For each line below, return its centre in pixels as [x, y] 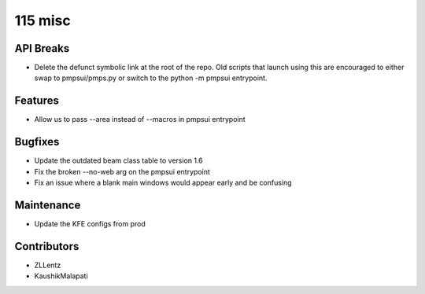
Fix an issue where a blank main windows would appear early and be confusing [163, 183]
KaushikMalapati [61, 276]
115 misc [42, 20]
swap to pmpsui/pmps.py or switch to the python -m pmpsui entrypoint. [151, 78]
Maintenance [48, 205]
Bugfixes [37, 142]
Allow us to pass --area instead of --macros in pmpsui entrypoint [140, 119]
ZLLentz [48, 265]
